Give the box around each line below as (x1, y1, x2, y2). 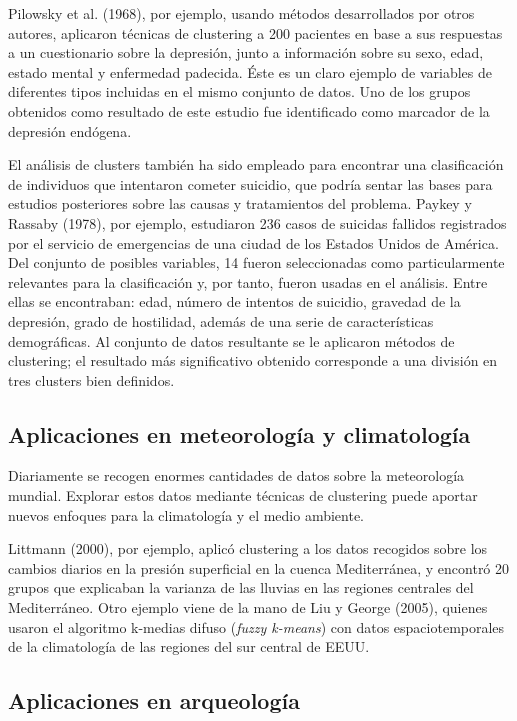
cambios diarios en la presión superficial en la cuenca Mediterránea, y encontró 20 (8, 557, 510, 578)
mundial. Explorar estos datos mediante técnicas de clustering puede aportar (8, 485, 478, 506)
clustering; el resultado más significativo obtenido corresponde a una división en (8, 350, 498, 371)
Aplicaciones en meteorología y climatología (8, 418, 471, 449)
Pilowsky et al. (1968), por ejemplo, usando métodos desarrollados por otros (8, 3, 475, 23)
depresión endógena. (8, 120, 132, 141)
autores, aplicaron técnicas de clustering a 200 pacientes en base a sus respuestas (8, 22, 503, 43)
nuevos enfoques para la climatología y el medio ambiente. (8, 504, 365, 525)
